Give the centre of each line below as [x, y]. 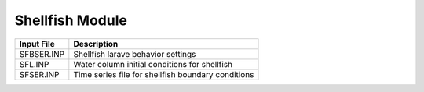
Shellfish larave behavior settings [135, 54]
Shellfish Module [71, 20]
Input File [37, 44]
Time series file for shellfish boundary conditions [164, 74]
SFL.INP [34, 64]
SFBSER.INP [42, 54]
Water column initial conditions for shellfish [153, 64]
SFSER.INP [39, 74]
